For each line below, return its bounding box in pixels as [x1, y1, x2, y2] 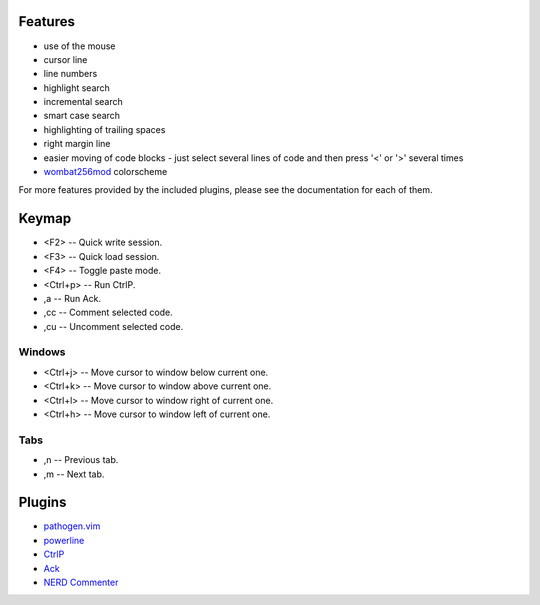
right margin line [43, 138, 111, 150]
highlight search [43, 81, 110, 94]
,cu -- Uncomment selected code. [43, 320, 184, 332]
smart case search [43, 110, 120, 122]
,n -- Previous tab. [43, 454, 119, 466]
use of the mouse [43, 40, 116, 52]
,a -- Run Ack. [43, 292, 102, 304]
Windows [18, 345, 66, 359]
